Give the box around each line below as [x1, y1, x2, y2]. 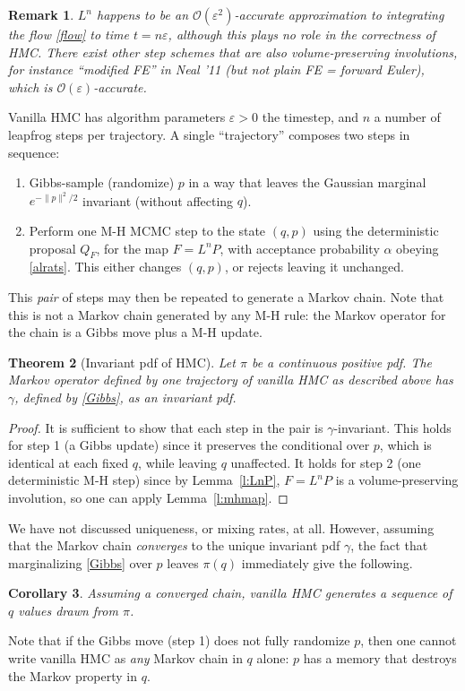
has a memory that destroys [303, 649, 457, 668]
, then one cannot [360, 631, 457, 650]
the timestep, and [262, 108, 359, 126]
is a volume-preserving [335, 471, 459, 489]
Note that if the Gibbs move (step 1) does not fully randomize [8, 631, 350, 650]
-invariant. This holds [333, 418, 452, 436]
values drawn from [18, 600, 118, 619]
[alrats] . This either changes [29, 257, 182, 276]
